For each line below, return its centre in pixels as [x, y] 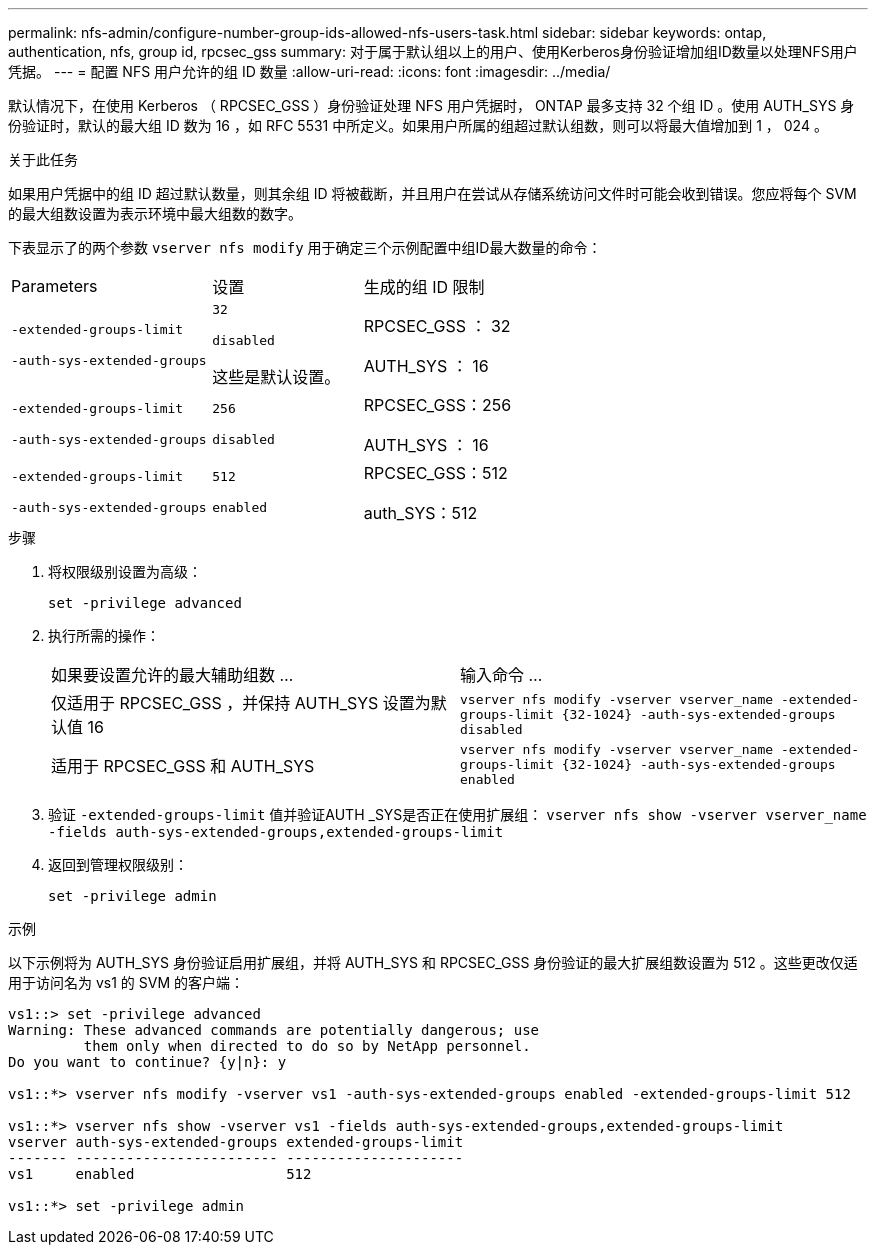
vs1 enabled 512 [160, 1174]
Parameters [54, 286]
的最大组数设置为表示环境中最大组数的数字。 [155, 213]
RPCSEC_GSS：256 [437, 405]
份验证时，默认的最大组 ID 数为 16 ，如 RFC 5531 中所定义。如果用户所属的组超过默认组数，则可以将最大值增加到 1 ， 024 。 [418, 125]
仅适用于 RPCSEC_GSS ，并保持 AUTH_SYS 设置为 [241, 703]
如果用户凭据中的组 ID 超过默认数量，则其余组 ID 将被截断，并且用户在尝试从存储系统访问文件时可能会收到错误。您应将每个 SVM [432, 193]
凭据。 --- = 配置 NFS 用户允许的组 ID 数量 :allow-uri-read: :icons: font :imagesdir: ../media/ [309, 71]
